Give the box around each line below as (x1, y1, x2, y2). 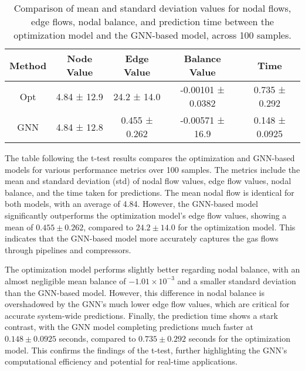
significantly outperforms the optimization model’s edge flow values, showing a (5, 209, 287, 221)
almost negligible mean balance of (5, 274, 126, 287)
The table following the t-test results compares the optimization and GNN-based (5, 152, 295, 164)
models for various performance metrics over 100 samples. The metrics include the (5, 163, 300, 175)
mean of (5, 220, 33, 233)
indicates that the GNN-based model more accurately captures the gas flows (5, 232, 279, 244)
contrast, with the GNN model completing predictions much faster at (5, 321, 253, 333)
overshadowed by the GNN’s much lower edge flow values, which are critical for (5, 298, 290, 310)
